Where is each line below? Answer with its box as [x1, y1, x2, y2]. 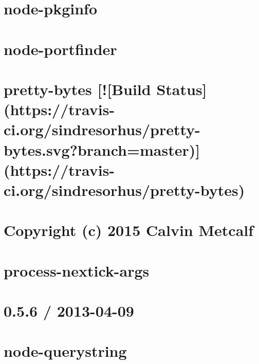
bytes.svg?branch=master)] [4, 139, 200, 160]
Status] [156, 78, 207, 99]
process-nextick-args [4, 260, 150, 281]
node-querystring [4, 340, 127, 361]
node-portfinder [4, 38, 117, 59]
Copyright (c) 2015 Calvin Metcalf [4, 220, 254, 241]
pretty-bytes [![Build [4, 78, 151, 99]
